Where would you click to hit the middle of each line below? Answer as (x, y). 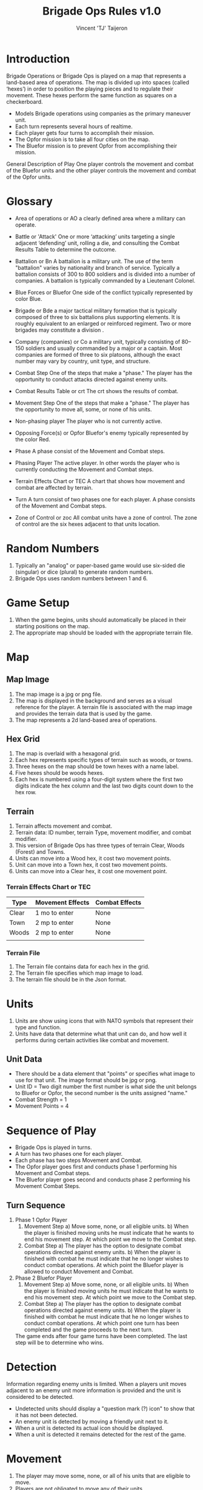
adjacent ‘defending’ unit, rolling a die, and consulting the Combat (97, 243)
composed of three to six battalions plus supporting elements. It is (98, 317)
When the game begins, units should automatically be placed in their (101, 620)
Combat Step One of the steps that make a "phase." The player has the (104, 372)
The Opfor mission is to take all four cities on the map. (82, 139)
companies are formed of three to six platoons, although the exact (98, 354)
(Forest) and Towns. (40, 852)
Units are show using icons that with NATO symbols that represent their (104, 1021)
